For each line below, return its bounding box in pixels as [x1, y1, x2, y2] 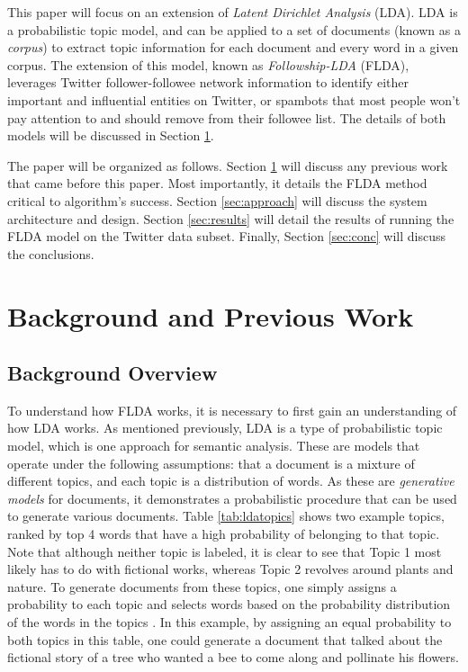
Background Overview [7, 359, 218, 387]
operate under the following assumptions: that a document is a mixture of [7, 453, 415, 472]
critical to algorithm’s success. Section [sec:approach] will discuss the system [7, 191, 427, 210]
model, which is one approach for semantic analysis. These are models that [7, 436, 420, 455]
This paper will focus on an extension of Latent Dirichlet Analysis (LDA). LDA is [7, 3, 458, 21]
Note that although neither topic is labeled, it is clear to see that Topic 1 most [7, 542, 442, 560]
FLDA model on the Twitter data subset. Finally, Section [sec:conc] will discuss [7, 227, 446, 246]
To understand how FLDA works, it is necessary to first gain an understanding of [7, 400, 457, 419]
